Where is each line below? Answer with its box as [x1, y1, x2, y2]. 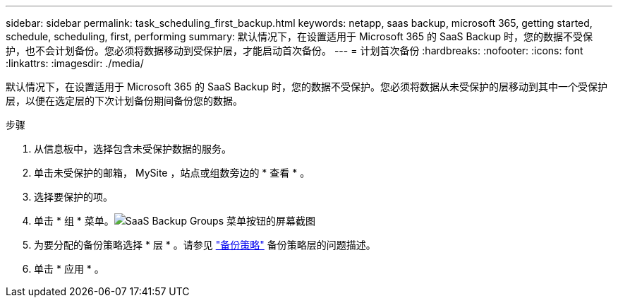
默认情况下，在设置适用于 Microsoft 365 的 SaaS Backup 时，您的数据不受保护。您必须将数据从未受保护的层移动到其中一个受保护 [6, 81, 608, 93]
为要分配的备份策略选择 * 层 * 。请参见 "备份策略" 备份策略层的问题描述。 [34, 239, 376, 251]
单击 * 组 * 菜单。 [34, 215, 114, 227]
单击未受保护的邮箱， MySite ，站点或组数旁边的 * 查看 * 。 [34, 167, 310, 179]
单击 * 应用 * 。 [34, 263, 104, 275]
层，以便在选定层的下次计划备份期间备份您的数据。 [6, 95, 243, 107]
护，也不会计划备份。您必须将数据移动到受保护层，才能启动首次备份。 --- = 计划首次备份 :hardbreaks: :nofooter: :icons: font [6, 44, 583, 57]
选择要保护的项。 [34, 191, 113, 203]
